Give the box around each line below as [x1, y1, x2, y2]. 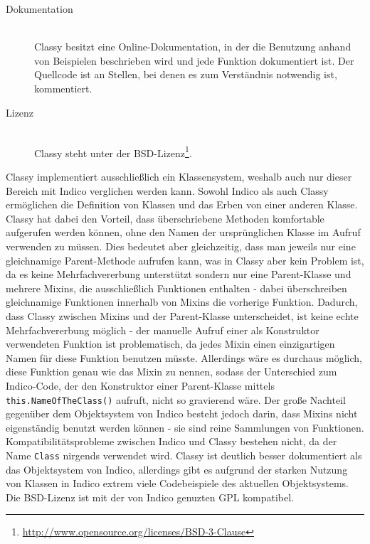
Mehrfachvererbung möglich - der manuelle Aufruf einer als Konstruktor [6, 322, 319, 337]
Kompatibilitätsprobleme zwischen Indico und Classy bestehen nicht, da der [6, 434, 337, 449]
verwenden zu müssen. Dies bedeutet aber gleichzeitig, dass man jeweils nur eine [6, 238, 356, 253]
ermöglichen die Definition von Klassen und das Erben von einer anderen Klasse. [6, 197, 358, 212]
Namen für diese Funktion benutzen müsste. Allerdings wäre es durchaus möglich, [6, 350, 362, 365]
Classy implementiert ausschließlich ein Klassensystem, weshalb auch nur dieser [6, 169, 352, 183]
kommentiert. [34, 80, 92, 95]
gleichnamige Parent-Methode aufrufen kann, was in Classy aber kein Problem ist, [6, 252, 364, 267]
